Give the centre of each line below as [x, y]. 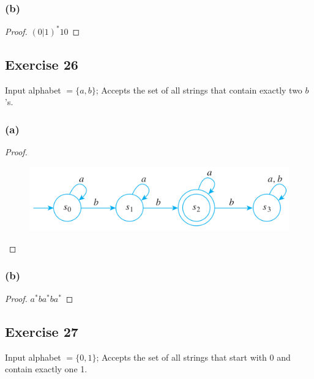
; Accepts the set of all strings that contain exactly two [199, 90]
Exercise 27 [42, 331]
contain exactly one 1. [46, 369]
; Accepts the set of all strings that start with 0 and [193, 357]
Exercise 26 [42, 64]
